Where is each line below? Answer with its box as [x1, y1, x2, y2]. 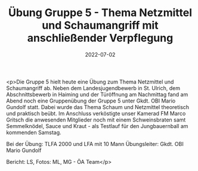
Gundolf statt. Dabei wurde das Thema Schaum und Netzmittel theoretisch [6, 103, 190, 110]
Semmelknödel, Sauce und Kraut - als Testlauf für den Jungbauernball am [6, 122, 188, 129]
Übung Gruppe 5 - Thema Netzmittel [8, 6, 193, 20]
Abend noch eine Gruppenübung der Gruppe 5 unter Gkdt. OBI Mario [6, 97, 176, 104]
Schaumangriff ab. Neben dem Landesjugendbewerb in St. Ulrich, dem [6, 84, 181, 92]
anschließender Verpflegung [27, 32, 174, 45]
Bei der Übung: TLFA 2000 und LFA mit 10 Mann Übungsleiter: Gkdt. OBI [6, 140, 184, 147]
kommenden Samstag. [6, 129, 61, 136]
